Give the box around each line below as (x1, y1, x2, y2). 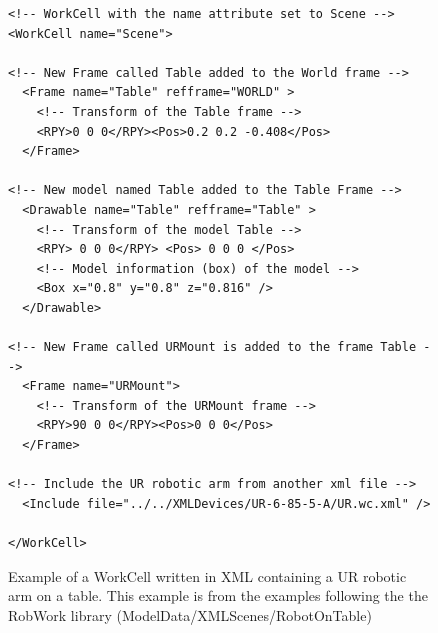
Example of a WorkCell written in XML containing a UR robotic (8, 565, 407, 586)
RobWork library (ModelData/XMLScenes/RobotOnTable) (8, 604, 372, 625)
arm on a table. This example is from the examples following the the (8, 585, 428, 606)
